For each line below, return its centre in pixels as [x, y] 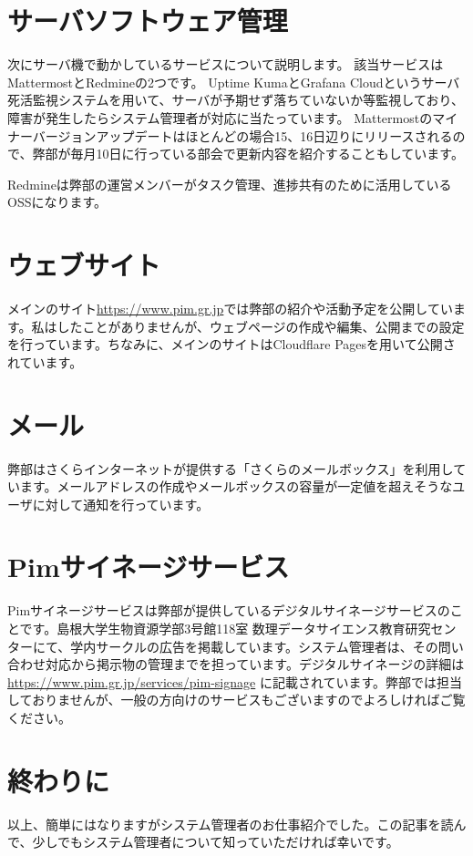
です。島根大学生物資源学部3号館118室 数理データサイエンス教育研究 [225, 628]
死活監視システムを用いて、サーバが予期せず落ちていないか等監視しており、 [236, 100]
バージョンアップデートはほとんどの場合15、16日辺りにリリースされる [242, 135]
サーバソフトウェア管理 [148, 21]
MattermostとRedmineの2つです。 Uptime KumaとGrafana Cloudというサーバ [234, 82]
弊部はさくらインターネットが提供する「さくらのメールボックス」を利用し [231, 468]
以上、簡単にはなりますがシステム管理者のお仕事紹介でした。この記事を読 [231, 824]
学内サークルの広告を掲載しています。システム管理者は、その [254, 646]
